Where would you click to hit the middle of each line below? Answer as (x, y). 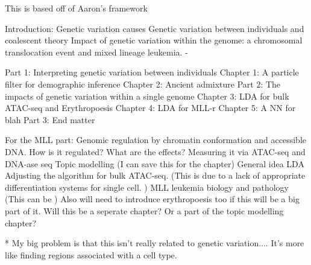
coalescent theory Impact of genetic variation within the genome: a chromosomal (154, 40)
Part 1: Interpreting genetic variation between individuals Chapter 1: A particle (152, 72)
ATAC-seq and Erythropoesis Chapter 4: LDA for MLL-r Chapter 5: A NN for (150, 108)
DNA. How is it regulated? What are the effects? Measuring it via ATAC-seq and (155, 151)
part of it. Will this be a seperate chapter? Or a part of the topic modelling (144, 210)
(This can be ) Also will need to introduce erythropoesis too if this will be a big (152, 199)
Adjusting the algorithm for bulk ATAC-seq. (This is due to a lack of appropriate (155, 175)
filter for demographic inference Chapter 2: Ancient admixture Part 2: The (143, 84)
